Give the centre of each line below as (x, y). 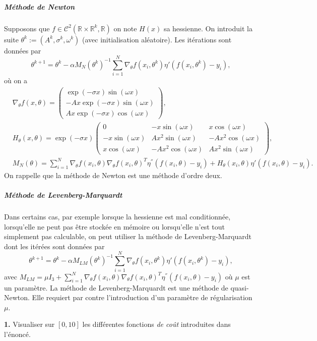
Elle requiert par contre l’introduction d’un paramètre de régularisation (142, 297)
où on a (16, 80)
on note (125, 28)
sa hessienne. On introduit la (208, 28)
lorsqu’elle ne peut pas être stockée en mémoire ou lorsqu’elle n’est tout (114, 226)
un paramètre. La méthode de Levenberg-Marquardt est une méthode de (116, 287)
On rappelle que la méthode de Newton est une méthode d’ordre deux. (113, 175)
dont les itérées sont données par (54, 246)
